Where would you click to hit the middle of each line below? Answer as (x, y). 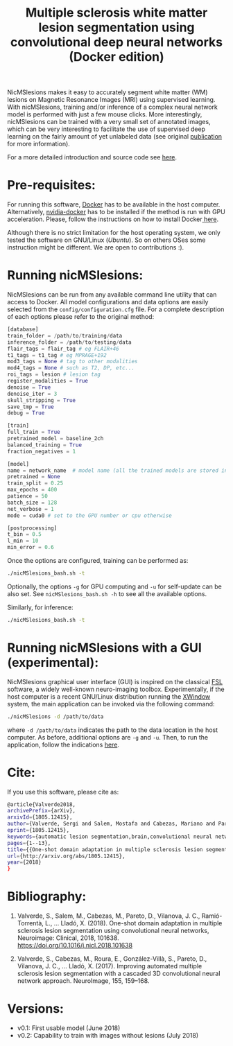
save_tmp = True (31, 407)
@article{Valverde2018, (42, 804)
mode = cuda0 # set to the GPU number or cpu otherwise (89, 515)
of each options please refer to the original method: (81, 317)
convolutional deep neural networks (116, 42)
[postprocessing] (32, 528)
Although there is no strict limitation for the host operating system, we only (114, 233)
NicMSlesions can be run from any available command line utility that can (112, 295)
